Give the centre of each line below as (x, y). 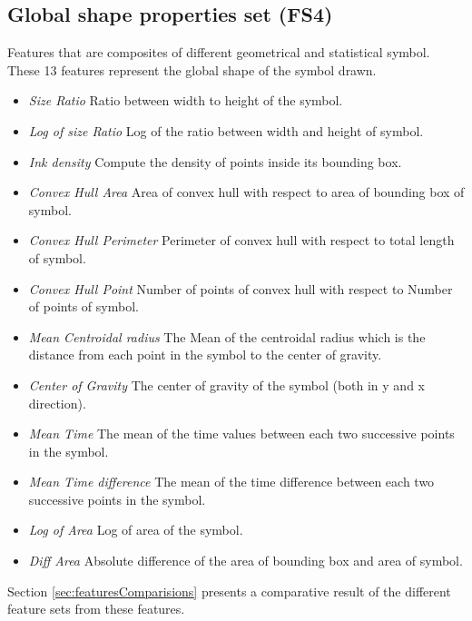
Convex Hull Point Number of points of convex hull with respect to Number (241, 288)
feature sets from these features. (96, 609)
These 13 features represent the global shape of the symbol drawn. (192, 69)
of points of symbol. (84, 306)
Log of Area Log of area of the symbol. (136, 530)
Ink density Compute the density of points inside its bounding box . (215, 161)
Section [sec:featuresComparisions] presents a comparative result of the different (229, 591)
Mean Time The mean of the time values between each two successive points (241, 434)
